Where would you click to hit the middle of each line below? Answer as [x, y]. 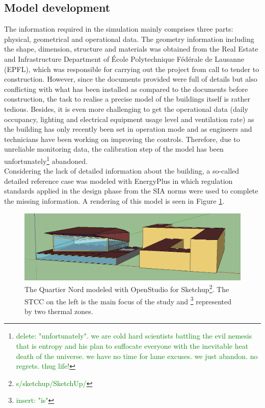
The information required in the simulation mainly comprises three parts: [119, 29]
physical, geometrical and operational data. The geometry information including [129, 39]
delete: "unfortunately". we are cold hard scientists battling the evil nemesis [134, 336]
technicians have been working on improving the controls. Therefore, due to [122, 139]
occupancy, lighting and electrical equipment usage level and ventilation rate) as [129, 119]
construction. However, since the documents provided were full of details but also [131, 79]
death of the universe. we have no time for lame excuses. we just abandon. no [137, 356]
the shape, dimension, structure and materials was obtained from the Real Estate [131, 49]
